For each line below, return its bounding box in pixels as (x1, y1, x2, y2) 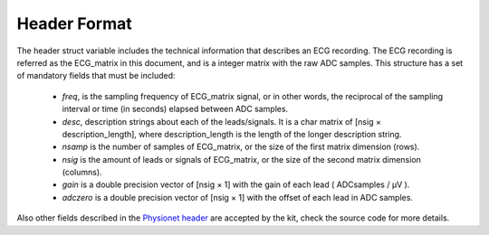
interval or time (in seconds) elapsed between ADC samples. (62, 104, 289, 115)
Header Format (16, 14, 132, 33)
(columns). (62, 167, 103, 178)
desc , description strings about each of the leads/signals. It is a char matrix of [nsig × (62, 116, 382, 127)
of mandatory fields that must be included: (16, 70, 176, 81)
